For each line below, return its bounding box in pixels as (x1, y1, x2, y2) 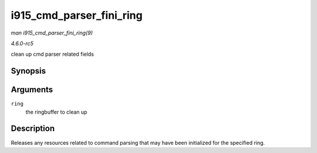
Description (11, 124, 55, 134)
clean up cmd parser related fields (11, 50, 94, 58)
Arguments (11, 85, 53, 95)
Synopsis (11, 66, 46, 76)
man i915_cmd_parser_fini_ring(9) (11, 29, 93, 36)
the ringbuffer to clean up (25, 108, 87, 115)
